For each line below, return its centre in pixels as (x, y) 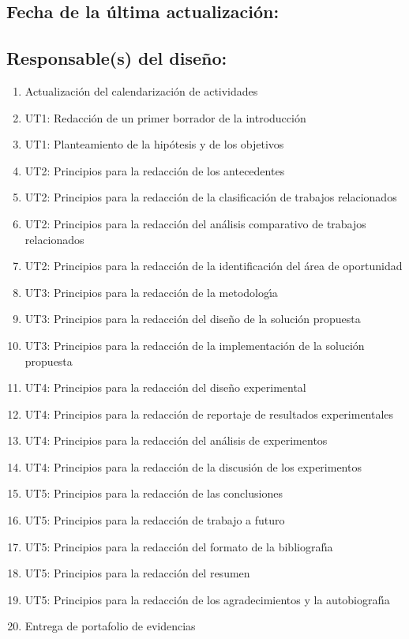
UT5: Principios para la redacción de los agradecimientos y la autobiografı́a (207, 599)
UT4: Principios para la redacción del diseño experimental (165, 387)
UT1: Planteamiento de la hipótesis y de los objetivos (154, 144)
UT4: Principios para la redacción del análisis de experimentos (176, 440)
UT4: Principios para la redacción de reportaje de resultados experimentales (209, 413)
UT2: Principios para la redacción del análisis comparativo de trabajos (195, 223)
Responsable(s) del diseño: (117, 58)
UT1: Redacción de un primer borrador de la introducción (165, 117)
